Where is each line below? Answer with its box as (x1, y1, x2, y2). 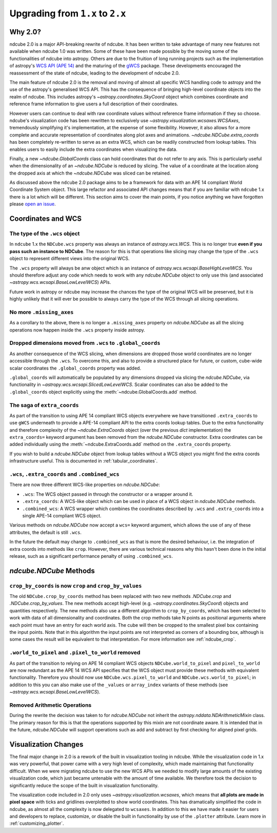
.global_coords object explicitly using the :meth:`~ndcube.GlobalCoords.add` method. (9, 389, 197, 395)
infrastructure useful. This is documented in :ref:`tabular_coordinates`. (9, 458, 158, 464)
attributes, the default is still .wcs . (9, 529, 82, 535)
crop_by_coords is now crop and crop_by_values (9, 582, 142, 589)
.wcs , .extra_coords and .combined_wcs (9, 471, 120, 478)
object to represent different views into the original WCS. (9, 256, 130, 262)
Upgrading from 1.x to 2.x (9, 8, 126, 19)
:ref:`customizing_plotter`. (9, 820, 64, 826)
